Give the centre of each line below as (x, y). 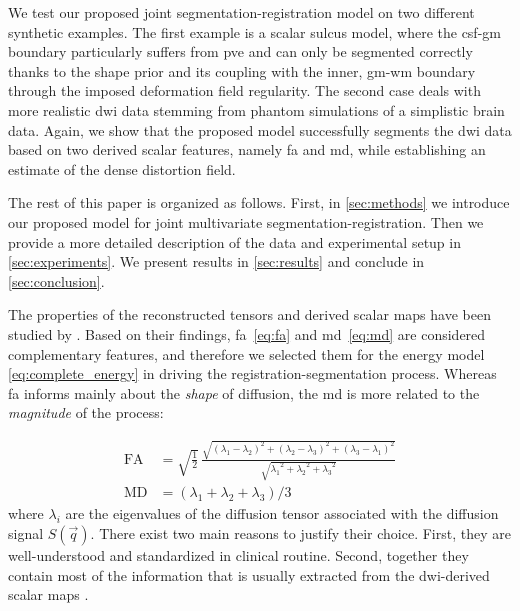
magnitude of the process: (86, 412)
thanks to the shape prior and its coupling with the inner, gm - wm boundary (242, 70)
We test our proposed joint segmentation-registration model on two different (241, 12)
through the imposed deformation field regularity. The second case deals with (244, 90)
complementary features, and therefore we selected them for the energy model (246, 353)
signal (26, 532)
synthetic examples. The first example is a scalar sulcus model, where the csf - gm (255, 31)
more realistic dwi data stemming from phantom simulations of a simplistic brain (256, 109)
